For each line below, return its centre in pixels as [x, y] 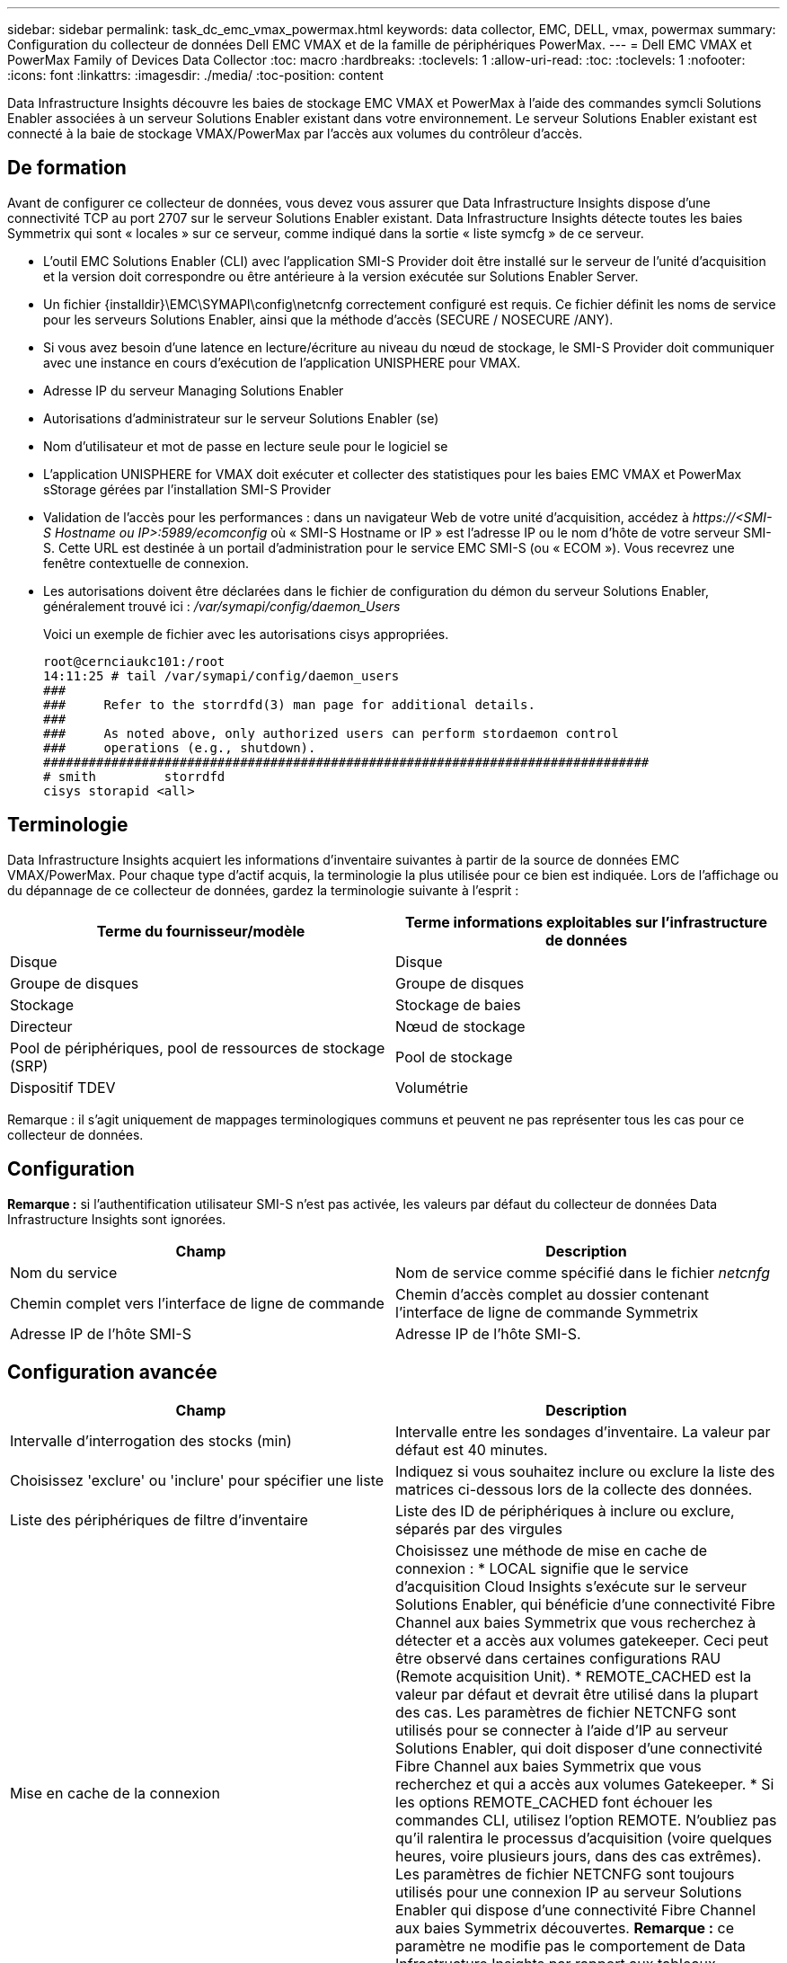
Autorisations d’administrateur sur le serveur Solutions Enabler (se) [241, 418]
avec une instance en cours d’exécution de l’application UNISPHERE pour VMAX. [282, 362]
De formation [67, 168]
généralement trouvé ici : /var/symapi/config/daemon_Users [222, 606]
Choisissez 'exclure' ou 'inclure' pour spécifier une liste [197, 1481]
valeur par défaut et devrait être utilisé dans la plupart [577, 1695]
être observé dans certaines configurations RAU [558, 1659]
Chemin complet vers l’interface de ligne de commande [197, 1303]
